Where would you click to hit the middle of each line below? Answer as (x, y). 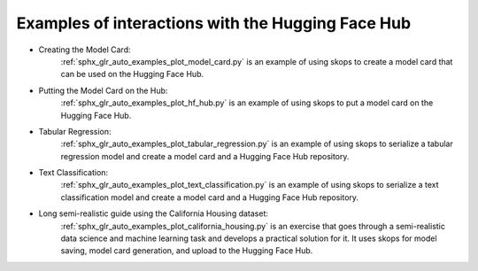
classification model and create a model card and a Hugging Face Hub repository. (209, 197)
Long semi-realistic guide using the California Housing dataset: (154, 213)
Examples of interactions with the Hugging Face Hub (214, 23)
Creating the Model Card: (85, 50)
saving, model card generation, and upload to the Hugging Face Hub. (187, 251)
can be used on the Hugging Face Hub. (132, 74)
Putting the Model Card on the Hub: (103, 90)
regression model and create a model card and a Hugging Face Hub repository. (205, 156)
